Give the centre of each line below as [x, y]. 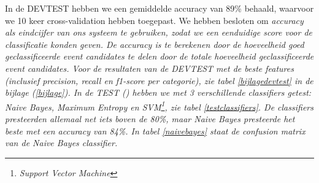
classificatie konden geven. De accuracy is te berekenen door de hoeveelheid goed [155, 44]
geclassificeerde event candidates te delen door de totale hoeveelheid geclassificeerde [159, 56]
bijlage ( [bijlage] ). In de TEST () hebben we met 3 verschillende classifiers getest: [158, 92]
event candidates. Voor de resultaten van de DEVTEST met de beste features [149, 68]
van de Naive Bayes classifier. [61, 143]
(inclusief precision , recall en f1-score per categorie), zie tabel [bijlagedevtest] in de [159, 80]
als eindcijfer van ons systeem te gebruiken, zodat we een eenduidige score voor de [159, 32]
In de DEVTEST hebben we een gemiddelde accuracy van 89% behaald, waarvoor [159, 8]
